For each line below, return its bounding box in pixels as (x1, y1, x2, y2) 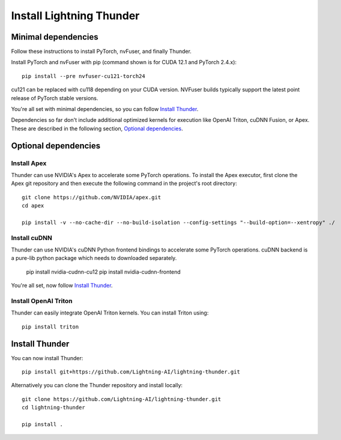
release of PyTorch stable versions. (11, 94, 98, 101)
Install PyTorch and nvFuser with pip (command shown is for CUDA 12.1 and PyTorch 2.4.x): (11, 59, 237, 66)
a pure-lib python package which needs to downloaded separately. (11, 255, 177, 262)
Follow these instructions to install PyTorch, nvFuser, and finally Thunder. (11, 48, 192, 55)
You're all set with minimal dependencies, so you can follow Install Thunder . (11, 106, 199, 113)
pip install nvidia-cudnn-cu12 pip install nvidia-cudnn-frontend (26, 268, 181, 276)
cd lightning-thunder (22, 404, 85, 411)
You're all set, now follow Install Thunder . (11, 282, 113, 289)
